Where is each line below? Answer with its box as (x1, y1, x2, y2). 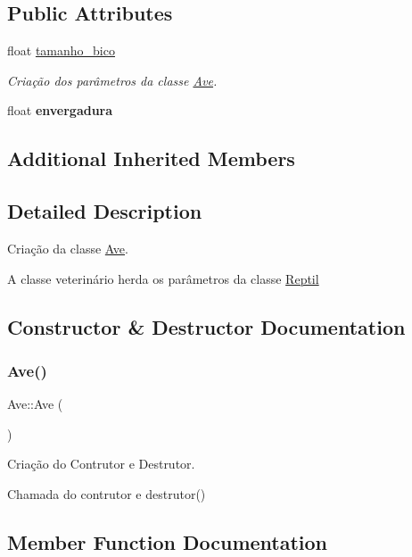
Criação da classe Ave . (7, 238, 128, 257)
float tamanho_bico (7, 41, 115, 60)
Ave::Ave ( (7, 395, 63, 413)
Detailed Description (7, 197, 202, 225)
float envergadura (7, 101, 113, 120)
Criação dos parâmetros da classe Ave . (7, 71, 218, 89)
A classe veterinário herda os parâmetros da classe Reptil (7, 269, 319, 287)
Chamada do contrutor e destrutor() (7, 484, 206, 503)
